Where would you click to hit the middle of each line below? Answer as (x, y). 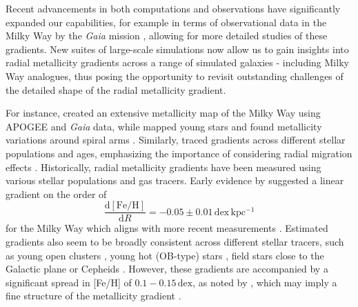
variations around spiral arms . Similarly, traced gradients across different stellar (176, 140)
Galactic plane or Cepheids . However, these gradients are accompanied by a (167, 269)
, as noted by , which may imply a (265, 282)
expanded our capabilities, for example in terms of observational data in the (166, 22)
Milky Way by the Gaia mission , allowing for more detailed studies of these (167, 36)
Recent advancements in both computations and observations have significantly (173, 8)
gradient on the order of (56, 194)
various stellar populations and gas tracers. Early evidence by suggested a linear (175, 180)
